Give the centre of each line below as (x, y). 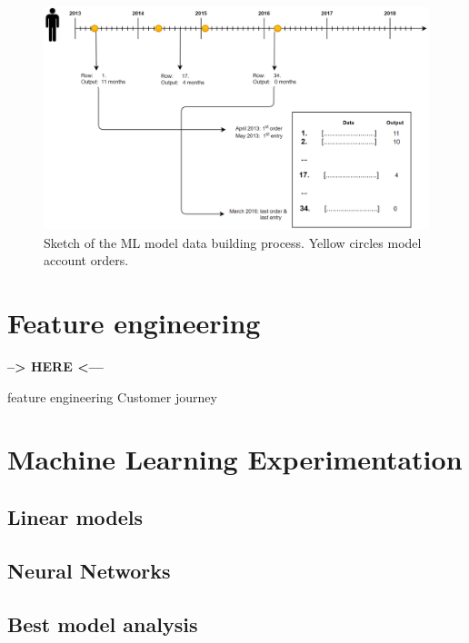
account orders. (86, 260)
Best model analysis (103, 623)
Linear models (75, 516)
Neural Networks (89, 570)
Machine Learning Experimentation (235, 459)
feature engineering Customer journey (112, 396)
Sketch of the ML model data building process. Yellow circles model (233, 242)
